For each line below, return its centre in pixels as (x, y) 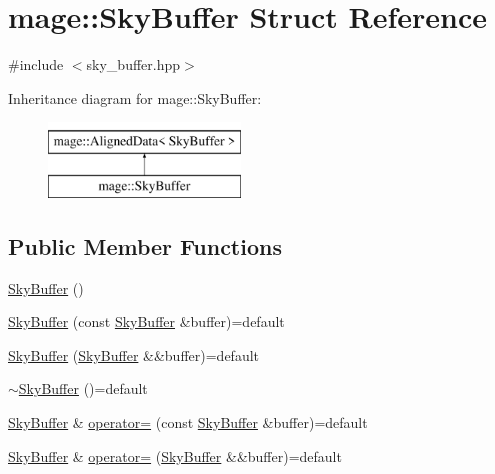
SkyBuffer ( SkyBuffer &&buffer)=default (134, 354)
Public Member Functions (145, 245)
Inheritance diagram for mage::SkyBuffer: (135, 97)
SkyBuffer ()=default (83, 388)
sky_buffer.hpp (133, 64)
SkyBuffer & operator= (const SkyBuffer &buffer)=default (188, 422)
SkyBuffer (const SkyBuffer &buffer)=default (146, 321)
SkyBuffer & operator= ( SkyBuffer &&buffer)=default (175, 455)
